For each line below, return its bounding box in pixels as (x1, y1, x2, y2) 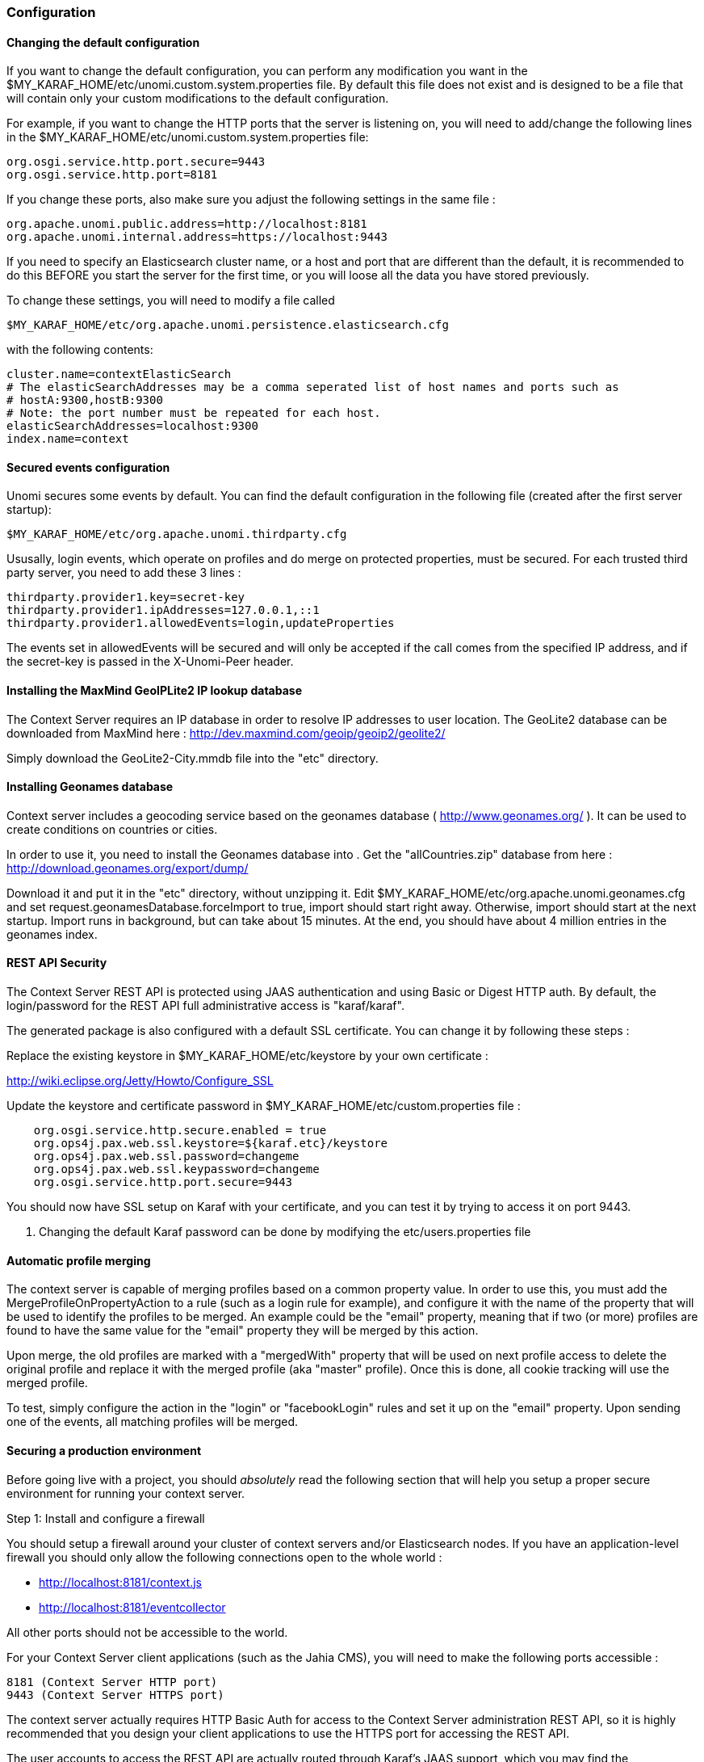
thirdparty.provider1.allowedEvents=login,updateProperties (6, 616, 395, 630)
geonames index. (6, 927, 98, 941)
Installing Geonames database (6, 780, 174, 794)
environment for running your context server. (6, 1486, 245, 1500)
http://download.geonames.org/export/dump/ (6, 860, 249, 875)
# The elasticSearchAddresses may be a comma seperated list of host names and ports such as (6, 381, 619, 394)
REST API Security (6, 956, 107, 970)
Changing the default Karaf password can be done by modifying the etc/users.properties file (39, 1225, 531, 1239)
